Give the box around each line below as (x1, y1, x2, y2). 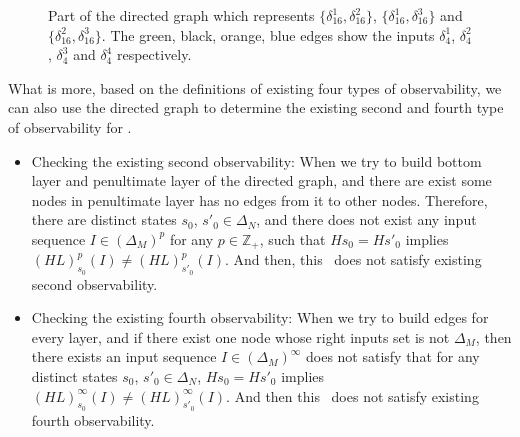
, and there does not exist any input (256, 209, 477, 230)
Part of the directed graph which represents (48, 5, 315, 25)
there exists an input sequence (31, 346, 217, 367)
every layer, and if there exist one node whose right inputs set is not (31, 326, 450, 347)
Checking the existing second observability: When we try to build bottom (31, 150, 482, 171)
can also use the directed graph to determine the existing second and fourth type (8, 97, 504, 118)
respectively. (116, 44, 192, 65)
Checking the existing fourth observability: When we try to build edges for (31, 307, 489, 328)
